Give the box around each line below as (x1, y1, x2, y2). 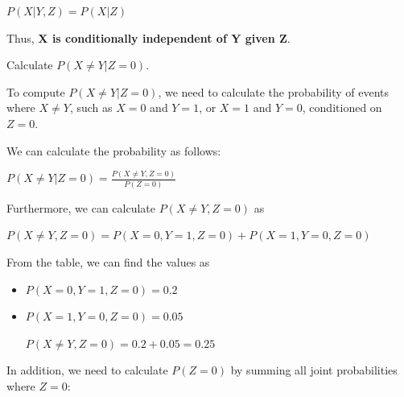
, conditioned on (302, 99, 382, 116)
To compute (6, 83, 65, 100)
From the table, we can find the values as (6, 253, 210, 270)
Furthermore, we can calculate (6, 199, 156, 216)
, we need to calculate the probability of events (158, 83, 390, 100)
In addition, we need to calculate (6, 362, 168, 378)
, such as (69, 99, 113, 116)
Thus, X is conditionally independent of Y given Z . (6, 29, 291, 46)
